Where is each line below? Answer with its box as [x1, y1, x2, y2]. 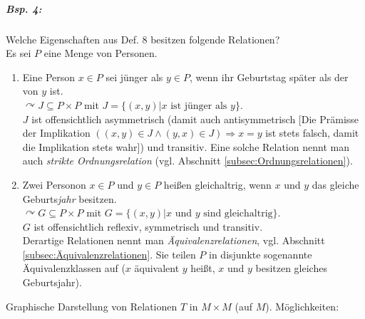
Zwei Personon [22, 177, 86, 192]
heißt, [190, 261, 215, 276]
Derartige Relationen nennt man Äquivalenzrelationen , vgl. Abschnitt [22, 233, 325, 248]
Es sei [6, 46, 31, 61]
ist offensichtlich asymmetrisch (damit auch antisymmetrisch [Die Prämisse [31, 111, 359, 126]
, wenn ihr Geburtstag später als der [190, 69, 349, 84]
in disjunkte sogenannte [209, 246, 312, 261]
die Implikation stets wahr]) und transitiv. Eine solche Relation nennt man [22, 139, 349, 154]
